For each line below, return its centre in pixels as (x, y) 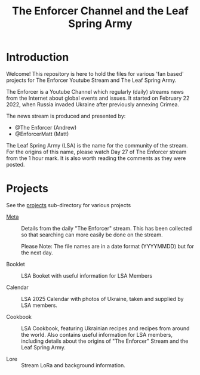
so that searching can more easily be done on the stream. (92, 235)
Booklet (16, 264)
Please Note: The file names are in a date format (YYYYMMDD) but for (107, 246)
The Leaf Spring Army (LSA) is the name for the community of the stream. (97, 145)
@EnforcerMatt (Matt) (42, 134)
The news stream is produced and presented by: (66, 116)
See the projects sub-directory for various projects (69, 205)
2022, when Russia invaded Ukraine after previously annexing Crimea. (93, 104)
